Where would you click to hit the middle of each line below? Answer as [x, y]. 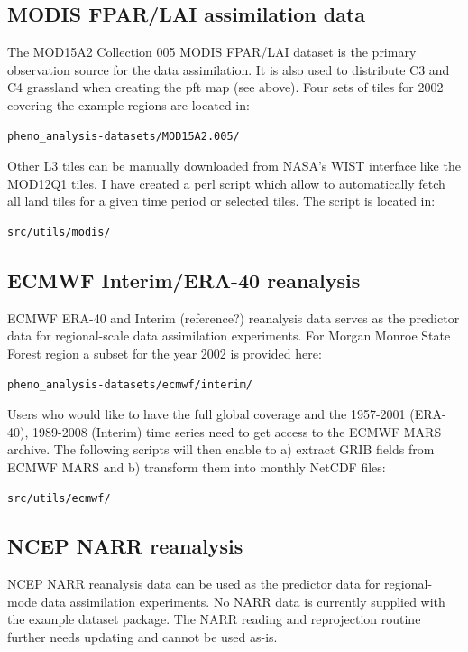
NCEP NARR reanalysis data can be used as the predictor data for [194, 584]
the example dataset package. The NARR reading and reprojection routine [214, 619]
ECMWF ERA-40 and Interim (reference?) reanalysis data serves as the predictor [234, 317]
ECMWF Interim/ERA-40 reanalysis [184, 279]
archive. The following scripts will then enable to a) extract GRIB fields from [221, 449]
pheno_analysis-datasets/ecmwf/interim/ [130, 384]
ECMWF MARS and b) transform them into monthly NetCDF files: [197, 466]
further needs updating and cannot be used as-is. [142, 637]
